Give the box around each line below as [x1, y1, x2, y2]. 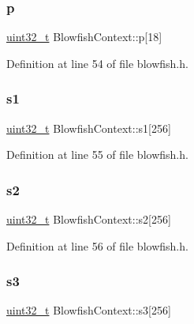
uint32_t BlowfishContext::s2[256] [6, 211, 171, 228]
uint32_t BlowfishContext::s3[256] [6, 302, 171, 318]
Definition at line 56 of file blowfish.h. [6, 237, 188, 254]
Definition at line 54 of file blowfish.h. [6, 55, 188, 71]
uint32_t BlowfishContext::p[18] [6, 28, 162, 45]
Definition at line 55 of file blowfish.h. [6, 146, 188, 163]
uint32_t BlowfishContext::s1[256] [6, 119, 171, 136]
